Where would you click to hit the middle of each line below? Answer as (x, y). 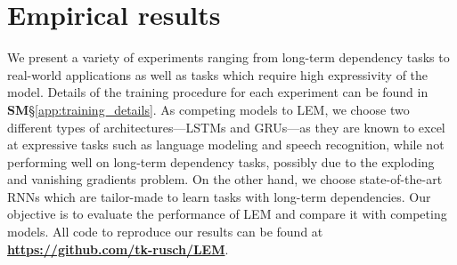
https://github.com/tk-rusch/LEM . (118, 249)
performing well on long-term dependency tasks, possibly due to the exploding (221, 161)
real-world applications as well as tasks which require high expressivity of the (218, 74)
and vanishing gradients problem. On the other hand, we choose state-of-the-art (225, 179)
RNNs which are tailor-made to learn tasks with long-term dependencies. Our (219, 196)
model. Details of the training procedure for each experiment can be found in (218, 92)
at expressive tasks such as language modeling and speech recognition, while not (226, 145)
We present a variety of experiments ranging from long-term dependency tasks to (228, 57)
